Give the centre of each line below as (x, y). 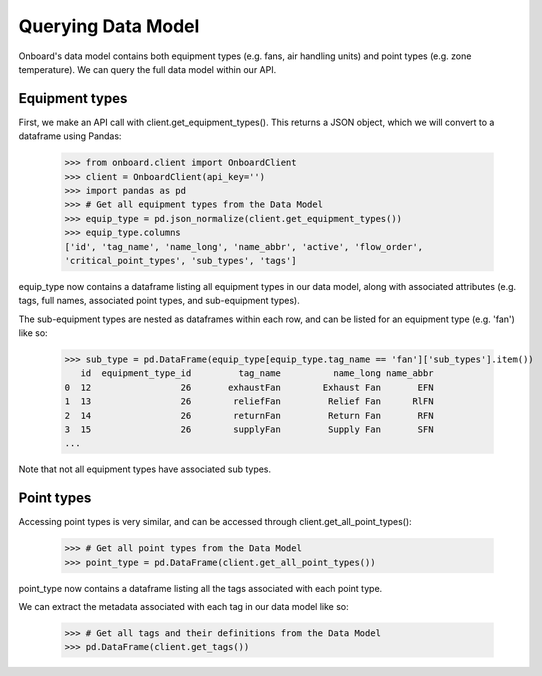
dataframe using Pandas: (70, 136)
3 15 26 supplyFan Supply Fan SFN (249, 429)
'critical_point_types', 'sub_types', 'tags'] (180, 260)
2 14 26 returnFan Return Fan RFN (249, 415)
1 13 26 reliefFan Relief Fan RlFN (249, 401)
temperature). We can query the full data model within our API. (147, 69)
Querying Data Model (109, 26)
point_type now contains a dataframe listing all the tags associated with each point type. (200, 588)
